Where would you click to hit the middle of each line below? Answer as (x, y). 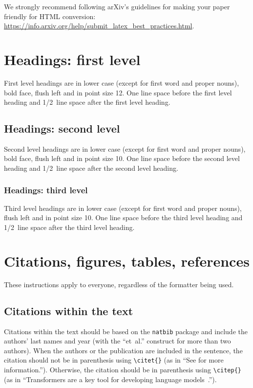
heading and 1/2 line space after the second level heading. (91, 168)
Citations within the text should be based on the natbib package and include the (126, 331)
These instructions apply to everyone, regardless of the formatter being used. (119, 284)
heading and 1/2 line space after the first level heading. (87, 102)
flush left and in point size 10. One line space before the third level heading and (123, 217)
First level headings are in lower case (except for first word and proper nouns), (122, 82)
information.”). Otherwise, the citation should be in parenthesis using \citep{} (123, 370)
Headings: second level (62, 128)
